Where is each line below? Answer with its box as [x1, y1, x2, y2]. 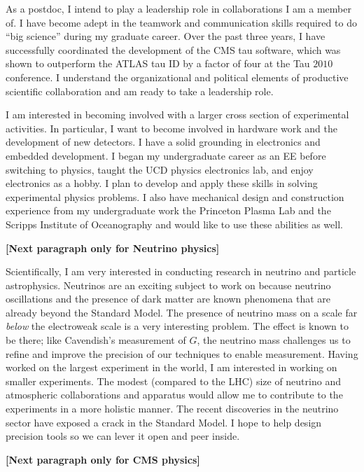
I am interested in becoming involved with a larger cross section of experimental [6, 107, 349, 122]
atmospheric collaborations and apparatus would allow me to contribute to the [6, 387, 343, 402]
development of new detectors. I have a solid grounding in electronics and [6, 134, 321, 149]
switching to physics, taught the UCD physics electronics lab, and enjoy [6, 162, 314, 176]
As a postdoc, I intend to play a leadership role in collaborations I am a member [6, 1, 351, 15]
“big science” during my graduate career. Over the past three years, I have [6, 29, 325, 43]
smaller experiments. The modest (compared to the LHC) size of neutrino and [6, 373, 341, 388]
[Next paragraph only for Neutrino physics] [6, 240, 220, 255]
